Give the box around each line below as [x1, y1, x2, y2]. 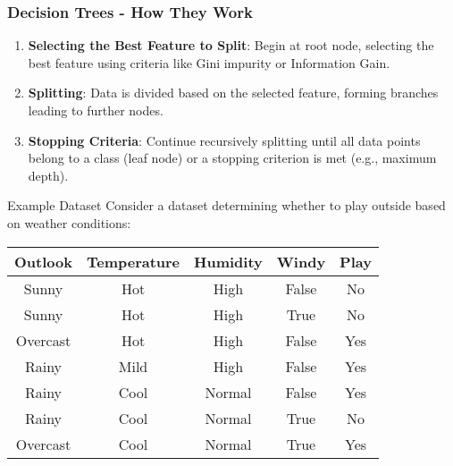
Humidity [194, 250, 263, 272]
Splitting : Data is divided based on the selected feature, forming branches [28, 83, 439, 102]
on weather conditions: [7, 213, 131, 232]
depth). [28, 165, 69, 184]
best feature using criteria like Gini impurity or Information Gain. [28, 53, 390, 72]
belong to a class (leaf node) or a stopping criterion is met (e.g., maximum [28, 148, 437, 167]
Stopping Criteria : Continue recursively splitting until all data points [28, 131, 421, 149]
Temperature [86, 250, 180, 272]
